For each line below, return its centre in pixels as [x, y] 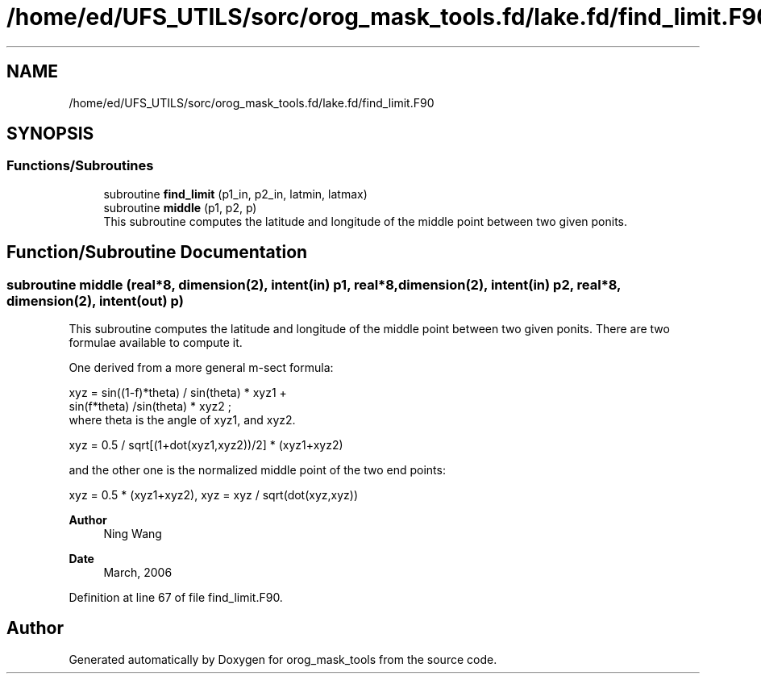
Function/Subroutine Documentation [157, 252]
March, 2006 [138, 573]
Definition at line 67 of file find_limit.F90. [176, 598]
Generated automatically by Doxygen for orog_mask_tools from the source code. [283, 659]
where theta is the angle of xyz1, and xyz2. [182, 420]
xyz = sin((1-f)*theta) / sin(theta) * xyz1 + [178, 393]
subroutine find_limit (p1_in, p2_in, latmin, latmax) [235, 194]
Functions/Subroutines [80, 166]
